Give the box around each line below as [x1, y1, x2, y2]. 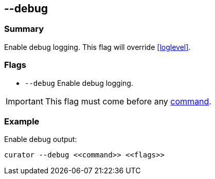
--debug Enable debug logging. [25, 78, 133, 87]
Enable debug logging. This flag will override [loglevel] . [4, 42, 191, 51]
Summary [4, 24, 44, 34]
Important [6, 96, 43, 106]
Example [4, 116, 40, 127]
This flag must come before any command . [45, 96, 211, 106]
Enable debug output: [4, 135, 77, 144]
